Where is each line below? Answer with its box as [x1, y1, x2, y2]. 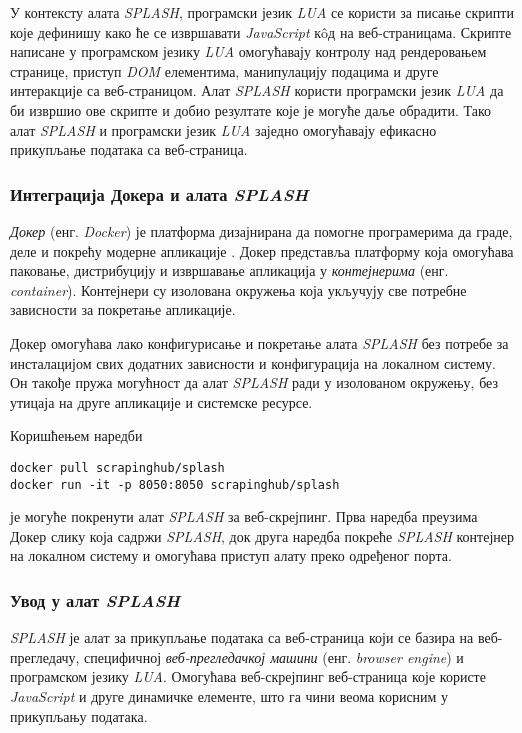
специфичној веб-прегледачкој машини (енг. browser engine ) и [84, 646, 464, 667]
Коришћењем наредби [10, 425, 143, 446]
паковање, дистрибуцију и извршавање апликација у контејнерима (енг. [10, 260, 449, 281]
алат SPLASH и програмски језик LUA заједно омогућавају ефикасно [10, 119, 437, 140]
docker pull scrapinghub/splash [10, 460, 225, 475]
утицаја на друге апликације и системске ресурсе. [10, 391, 313, 412]
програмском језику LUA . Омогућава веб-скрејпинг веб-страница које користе [10, 666, 486, 687]
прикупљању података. [10, 705, 148, 726]
